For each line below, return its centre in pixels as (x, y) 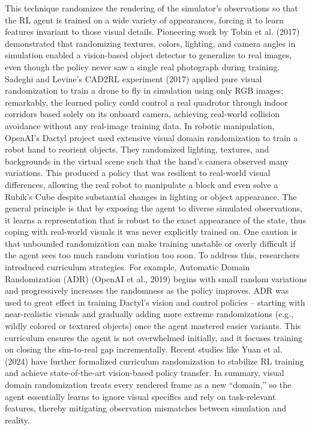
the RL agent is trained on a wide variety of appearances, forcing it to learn (144, 20)
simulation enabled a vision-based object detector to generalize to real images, (148, 55)
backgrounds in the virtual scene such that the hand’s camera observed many (147, 161)
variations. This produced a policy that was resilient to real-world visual (138, 173)
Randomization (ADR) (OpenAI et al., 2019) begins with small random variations (156, 278)
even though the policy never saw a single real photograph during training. (142, 66)
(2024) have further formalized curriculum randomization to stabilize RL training (154, 361)
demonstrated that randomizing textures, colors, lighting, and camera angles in (150, 43)
